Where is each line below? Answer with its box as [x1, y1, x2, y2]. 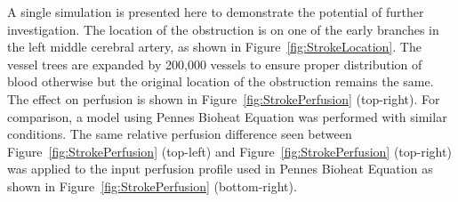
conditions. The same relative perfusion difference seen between [7, 125, 352, 143]
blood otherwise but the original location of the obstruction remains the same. [7, 72, 434, 91]
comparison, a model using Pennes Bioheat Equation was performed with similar [7, 107, 447, 125]
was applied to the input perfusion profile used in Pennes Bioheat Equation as [7, 159, 433, 178]
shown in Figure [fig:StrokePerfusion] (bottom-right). [7, 176, 297, 195]
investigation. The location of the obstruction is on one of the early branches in [7, 20, 439, 38]
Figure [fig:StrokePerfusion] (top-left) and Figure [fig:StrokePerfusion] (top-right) [7, 141, 452, 160]
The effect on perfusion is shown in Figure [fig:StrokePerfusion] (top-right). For [7, 89, 440, 108]
